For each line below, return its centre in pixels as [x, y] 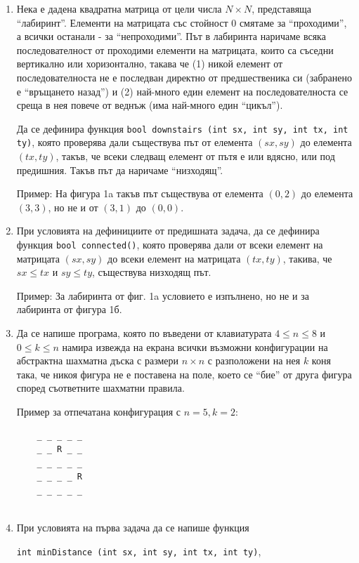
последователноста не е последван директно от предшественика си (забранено [184, 77]
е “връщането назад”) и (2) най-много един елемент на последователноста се [182, 91]
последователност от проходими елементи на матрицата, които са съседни [175, 49]
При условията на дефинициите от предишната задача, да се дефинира [168, 231]
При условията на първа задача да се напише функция [133, 528]
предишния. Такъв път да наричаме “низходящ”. [120, 170]
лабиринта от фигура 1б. [69, 309]
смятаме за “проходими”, [293, 22]
